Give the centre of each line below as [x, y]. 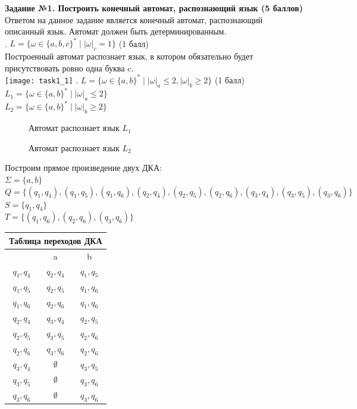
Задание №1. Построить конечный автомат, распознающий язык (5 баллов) [154, 8]
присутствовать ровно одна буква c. [69, 68]
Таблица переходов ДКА [56, 240]
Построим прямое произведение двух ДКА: [83, 168]
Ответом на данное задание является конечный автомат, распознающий [134, 19]
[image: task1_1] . [42, 79]
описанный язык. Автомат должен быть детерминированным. [116, 31]
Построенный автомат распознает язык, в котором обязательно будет [129, 56]
